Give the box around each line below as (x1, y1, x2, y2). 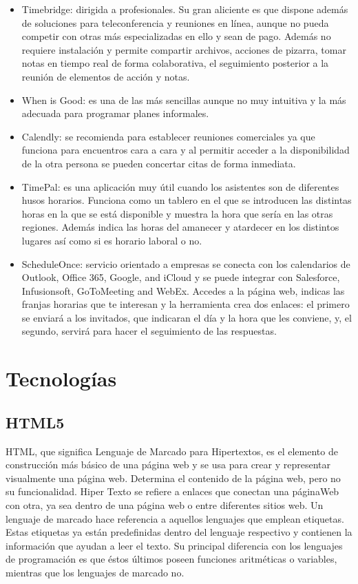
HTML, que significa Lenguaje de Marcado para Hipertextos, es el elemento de (6, 444, 338, 458)
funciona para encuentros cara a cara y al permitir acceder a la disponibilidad (21, 143, 350, 157)
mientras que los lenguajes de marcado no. (6, 565, 185, 579)
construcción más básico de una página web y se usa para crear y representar (6, 457, 331, 472)
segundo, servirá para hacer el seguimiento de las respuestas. (21, 324, 277, 338)
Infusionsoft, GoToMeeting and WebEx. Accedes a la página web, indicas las (21, 283, 345, 298)
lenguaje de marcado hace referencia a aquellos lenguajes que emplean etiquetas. (6, 511, 344, 525)
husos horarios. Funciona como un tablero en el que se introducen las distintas (21, 193, 352, 207)
